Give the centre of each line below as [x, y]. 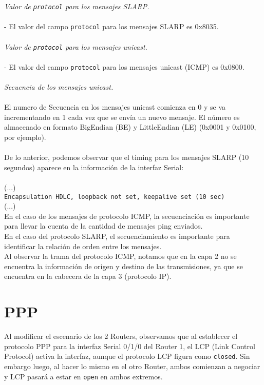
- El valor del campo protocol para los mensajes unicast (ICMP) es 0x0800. [124, 66]
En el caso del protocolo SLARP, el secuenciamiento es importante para [117, 236]
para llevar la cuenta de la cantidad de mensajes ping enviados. [103, 226]
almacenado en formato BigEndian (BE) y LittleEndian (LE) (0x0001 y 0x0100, [130, 127]
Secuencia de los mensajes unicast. [59, 87]
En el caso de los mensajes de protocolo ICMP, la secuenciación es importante [127, 216]
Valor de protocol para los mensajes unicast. [76, 46]
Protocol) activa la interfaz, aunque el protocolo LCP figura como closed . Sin [127, 356]
